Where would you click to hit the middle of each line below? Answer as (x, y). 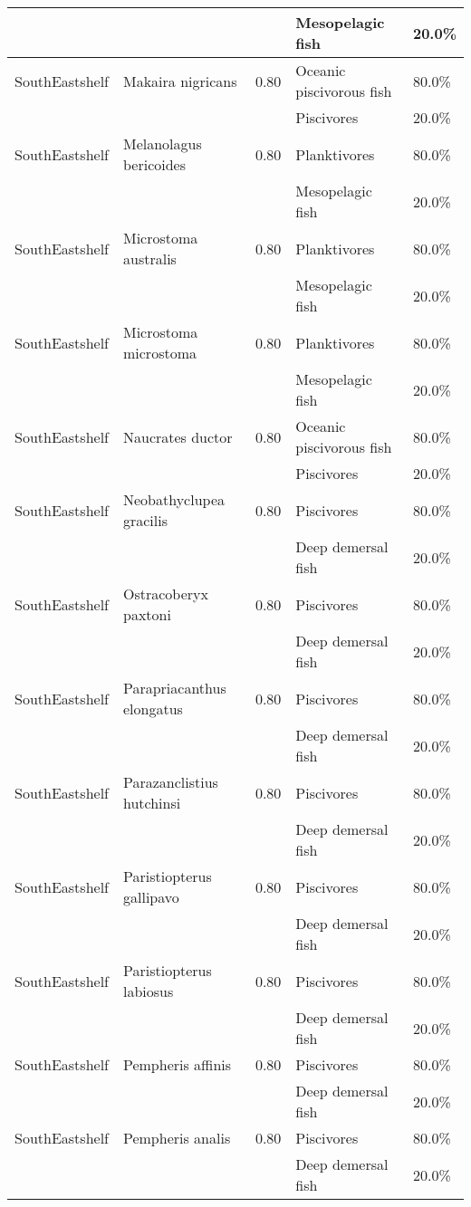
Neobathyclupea (174, 499)
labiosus (148, 991)
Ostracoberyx (165, 594)
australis (149, 259)
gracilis (145, 520)
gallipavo (151, 897)
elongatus (153, 709)
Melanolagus (162, 144)
